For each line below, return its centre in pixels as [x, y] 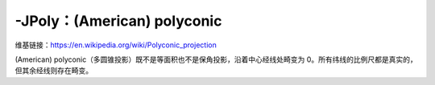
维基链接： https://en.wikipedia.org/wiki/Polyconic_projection [116, 45]
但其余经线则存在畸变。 [54, 71]
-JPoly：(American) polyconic [118, 21]
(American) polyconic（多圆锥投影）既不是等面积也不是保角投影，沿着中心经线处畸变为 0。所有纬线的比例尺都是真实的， [216, 59]
